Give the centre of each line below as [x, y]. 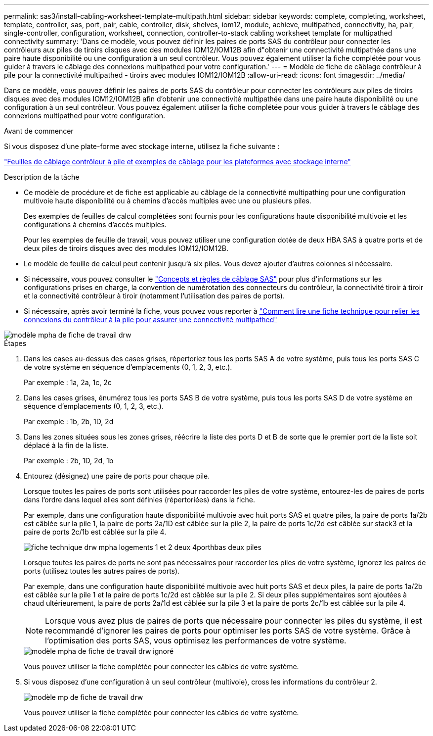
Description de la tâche [42, 177]
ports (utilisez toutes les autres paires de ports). [102, 571]
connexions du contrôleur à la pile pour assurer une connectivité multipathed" [151, 319]
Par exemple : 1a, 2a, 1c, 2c [68, 382]
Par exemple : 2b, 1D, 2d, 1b [69, 461]
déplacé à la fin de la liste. [66, 445]
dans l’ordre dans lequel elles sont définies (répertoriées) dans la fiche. [139, 500]
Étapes [15, 343]
